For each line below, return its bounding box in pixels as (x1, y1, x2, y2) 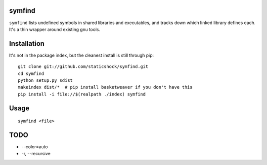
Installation (9, 39, 44, 48)
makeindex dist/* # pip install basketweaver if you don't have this (18, 84, 193, 90)
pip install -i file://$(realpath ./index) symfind (18, 91, 146, 97)
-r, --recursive (21, 151, 50, 157)
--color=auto (21, 144, 48, 150)
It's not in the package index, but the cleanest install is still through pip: (9, 52, 154, 58)
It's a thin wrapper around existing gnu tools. (9, 26, 100, 32)
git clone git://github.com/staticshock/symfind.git (18, 64, 148, 69)
